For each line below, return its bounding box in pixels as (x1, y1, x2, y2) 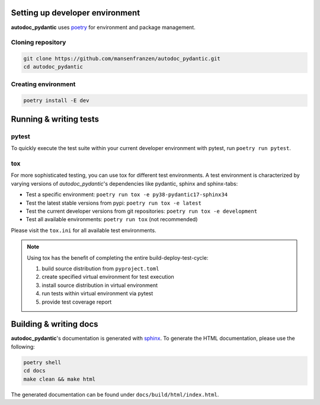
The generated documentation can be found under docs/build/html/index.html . (11, 391, 219, 398)
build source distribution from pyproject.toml (41, 265, 159, 272)
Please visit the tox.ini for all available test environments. (11, 227, 156, 234)
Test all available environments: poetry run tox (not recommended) (25, 216, 198, 223)
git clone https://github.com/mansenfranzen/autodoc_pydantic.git (23, 55, 220, 62)
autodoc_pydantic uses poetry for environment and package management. (11, 24, 196, 31)
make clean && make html (23, 375, 96, 382)
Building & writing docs (11, 319, 98, 329)
